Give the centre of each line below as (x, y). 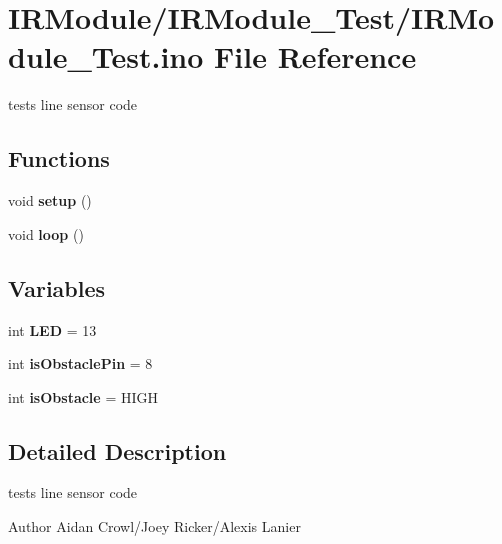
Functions (59, 158)
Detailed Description (117, 450)
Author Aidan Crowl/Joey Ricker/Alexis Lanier (154, 526)
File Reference (315, 56)
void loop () (46, 233)
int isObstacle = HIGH (83, 396)
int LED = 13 (52, 329)
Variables (57, 287)
